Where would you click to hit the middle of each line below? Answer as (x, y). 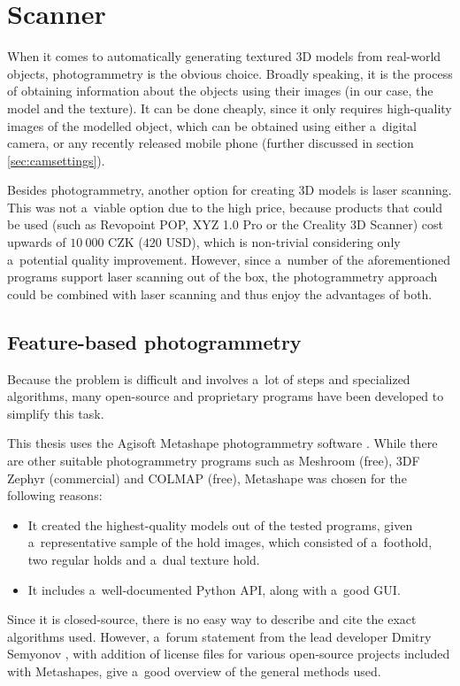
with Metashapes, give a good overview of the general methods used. (194, 671)
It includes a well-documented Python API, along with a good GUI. (214, 589)
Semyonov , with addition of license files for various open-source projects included (229, 654)
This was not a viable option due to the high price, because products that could (225, 207)
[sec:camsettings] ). (56, 160)
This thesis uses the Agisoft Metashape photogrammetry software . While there (222, 443)
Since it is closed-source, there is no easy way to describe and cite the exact (212, 619)
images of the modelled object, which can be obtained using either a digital (212, 125)
